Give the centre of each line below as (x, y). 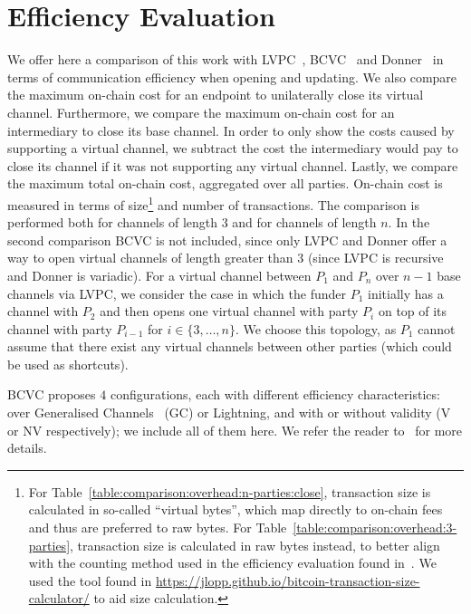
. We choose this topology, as (316, 328)
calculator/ (59, 598)
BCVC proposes (52, 394)
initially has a (406, 293)
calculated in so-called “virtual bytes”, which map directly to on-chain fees (235, 509)
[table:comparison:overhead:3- (375, 528)
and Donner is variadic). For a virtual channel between (159, 275)
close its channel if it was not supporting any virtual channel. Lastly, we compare (233, 165)
